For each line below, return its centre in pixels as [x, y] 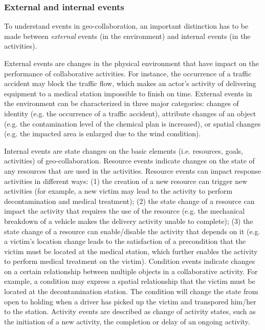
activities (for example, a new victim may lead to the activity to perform [118, 191]
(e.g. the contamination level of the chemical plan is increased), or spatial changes [132, 123]
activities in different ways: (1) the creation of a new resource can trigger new [126, 181]
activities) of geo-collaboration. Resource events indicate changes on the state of [129, 161]
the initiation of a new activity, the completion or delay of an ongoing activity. [127, 321]
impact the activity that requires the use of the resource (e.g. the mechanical [125, 211]
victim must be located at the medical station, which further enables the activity [131, 251]
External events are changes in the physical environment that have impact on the [131, 63]
